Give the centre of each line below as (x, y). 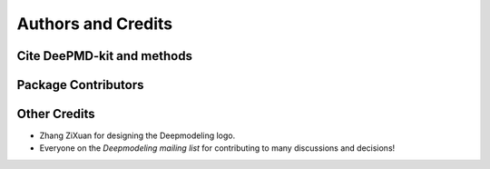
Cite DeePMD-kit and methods (104, 56)
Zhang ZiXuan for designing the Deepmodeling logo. (137, 135)
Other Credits (56, 114)
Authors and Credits (95, 24)
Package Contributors (80, 85)
